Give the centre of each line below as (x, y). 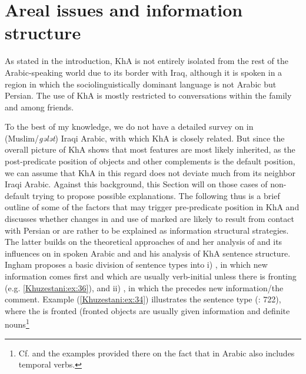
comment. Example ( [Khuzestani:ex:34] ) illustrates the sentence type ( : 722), (143, 299)
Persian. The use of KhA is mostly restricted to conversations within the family (148, 95)
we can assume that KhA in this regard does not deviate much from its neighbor (150, 172)
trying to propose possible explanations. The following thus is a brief (156, 195)
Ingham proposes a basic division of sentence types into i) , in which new (136, 265)
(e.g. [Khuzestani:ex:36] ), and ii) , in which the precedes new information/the (144, 287)
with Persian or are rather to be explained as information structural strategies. (147, 230)
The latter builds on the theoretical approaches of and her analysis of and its (144, 242)
